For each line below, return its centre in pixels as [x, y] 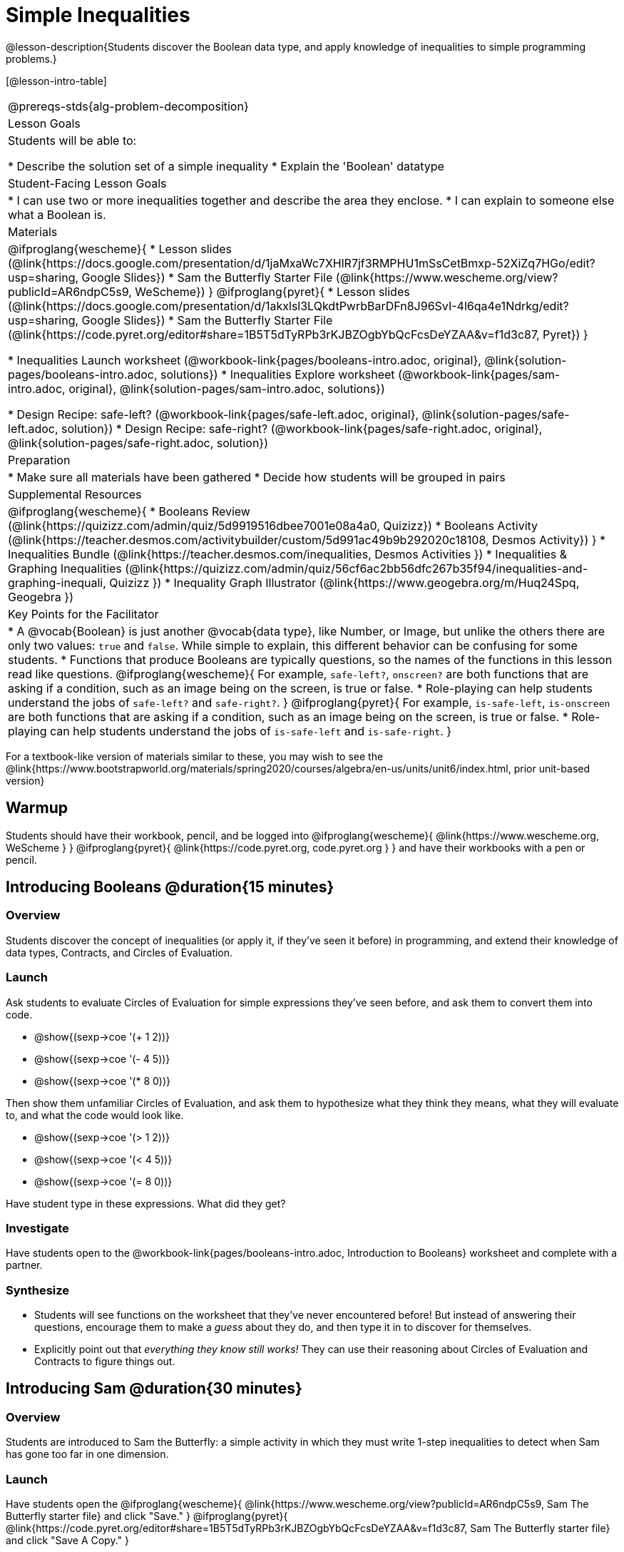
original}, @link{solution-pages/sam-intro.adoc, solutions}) [227, 388]
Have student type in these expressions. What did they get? [146, 1203]
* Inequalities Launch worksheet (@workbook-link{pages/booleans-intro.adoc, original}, [245, 360]
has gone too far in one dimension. [87, 1454]
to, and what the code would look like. [95, 1115]
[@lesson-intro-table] [56, 81]
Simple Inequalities [98, 15]
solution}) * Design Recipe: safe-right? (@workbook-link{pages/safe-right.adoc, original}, [302, 428]
